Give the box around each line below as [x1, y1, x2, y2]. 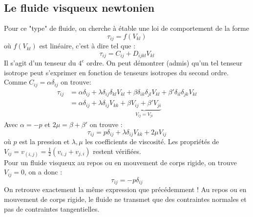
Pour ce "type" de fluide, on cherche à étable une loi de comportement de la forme [4, 23, 249, 33]
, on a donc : [24, 167, 63, 177]
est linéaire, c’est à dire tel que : [39, 41, 136, 51]
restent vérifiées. [93, 146, 141, 156]
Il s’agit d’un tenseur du [4, 58, 76, 68]
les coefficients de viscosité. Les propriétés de [85, 136, 219, 147]
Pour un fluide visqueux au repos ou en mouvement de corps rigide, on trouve [4, 157, 237, 167]
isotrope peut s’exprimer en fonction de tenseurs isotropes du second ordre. [4, 67, 229, 77]
